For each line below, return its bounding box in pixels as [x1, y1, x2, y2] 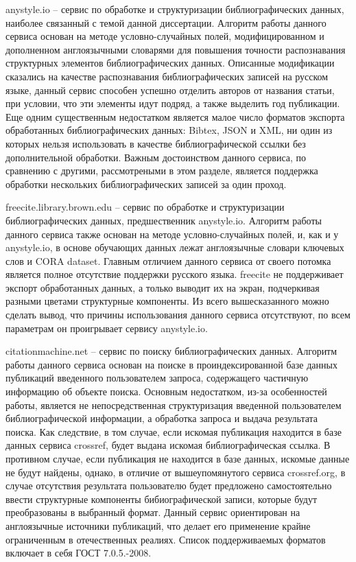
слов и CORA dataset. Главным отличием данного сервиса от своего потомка [5, 253, 331, 268]
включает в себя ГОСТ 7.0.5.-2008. [5, 546, 152, 560]
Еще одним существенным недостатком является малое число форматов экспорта [5, 109, 345, 124]
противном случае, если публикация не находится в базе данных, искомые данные [5, 452, 350, 465]
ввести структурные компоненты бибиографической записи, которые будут [5, 491, 318, 506]
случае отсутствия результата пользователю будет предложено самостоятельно [5, 478, 332, 493]
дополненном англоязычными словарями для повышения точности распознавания [5, 42, 346, 56]
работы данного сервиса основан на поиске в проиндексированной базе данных [5, 357, 337, 371]
